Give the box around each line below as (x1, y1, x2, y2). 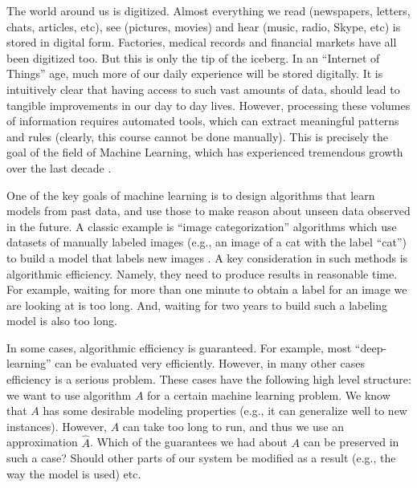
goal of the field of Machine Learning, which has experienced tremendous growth (6, 144, 403, 161)
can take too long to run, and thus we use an (122, 417, 344, 434)
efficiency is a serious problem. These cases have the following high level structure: (6, 371, 411, 388)
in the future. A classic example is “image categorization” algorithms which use (6, 218, 397, 234)
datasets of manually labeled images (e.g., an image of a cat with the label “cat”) (6, 234, 407, 250)
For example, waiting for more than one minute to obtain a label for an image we (6, 281, 407, 298)
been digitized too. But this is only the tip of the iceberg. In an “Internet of (6, 49, 380, 66)
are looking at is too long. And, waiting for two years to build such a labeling (6, 296, 388, 313)
